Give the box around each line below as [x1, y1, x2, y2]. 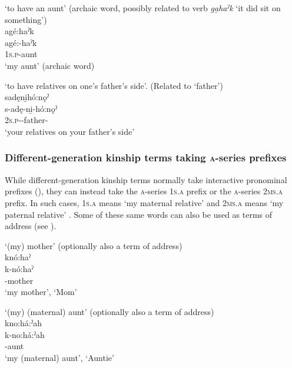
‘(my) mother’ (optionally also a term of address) [5, 239, 182, 251]
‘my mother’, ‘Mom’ [5, 286, 77, 298]
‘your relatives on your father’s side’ [5, 125, 135, 137]
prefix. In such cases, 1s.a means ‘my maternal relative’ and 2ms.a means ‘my [5, 196, 284, 208]
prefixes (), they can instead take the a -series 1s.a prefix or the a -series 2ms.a [5, 185, 283, 197]
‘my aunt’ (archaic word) [5, 59, 95, 71]
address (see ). [5, 220, 57, 232]
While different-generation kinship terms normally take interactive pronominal [5, 173, 287, 185]
